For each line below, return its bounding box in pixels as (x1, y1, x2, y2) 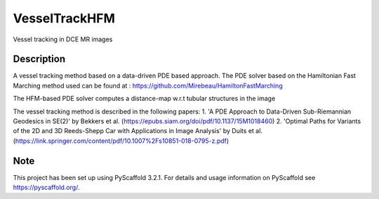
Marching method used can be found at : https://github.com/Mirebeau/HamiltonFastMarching (13, 81, 284, 90)
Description (13, 53, 66, 65)
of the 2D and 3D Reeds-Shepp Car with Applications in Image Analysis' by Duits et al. (13, 127, 263, 135)
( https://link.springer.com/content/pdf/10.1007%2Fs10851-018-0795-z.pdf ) (13, 137, 230, 145)
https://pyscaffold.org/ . (13, 183, 80, 192)
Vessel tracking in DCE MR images (13, 35, 113, 43)
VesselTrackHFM (13, 11, 116, 26)
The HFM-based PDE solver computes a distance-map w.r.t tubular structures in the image (13, 95, 276, 103)
